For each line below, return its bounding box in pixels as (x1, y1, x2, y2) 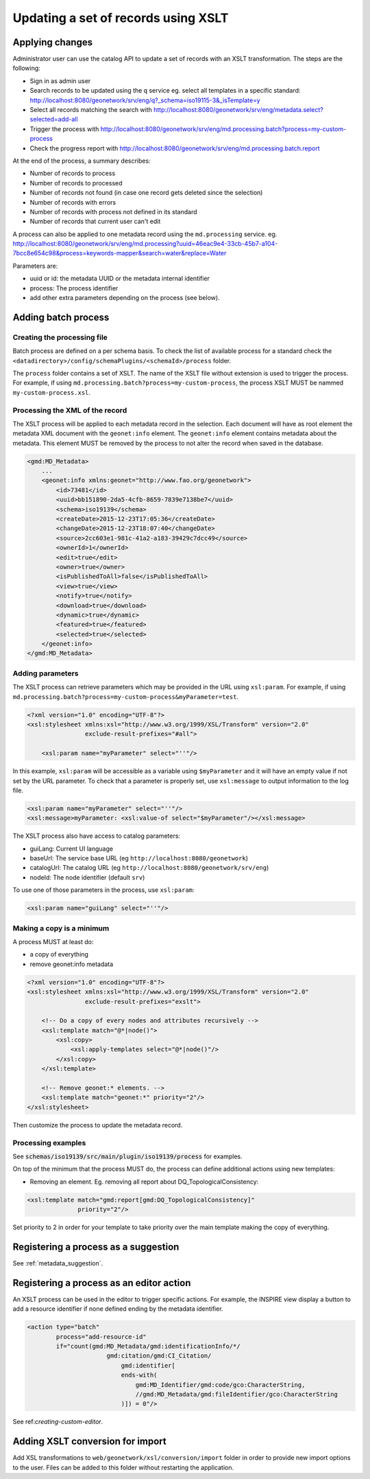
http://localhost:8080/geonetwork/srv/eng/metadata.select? (153, 106, 323, 114)
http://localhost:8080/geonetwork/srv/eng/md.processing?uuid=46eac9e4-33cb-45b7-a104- (12, 240, 278, 248)
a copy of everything (29, 950, 89, 959)
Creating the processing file (12, 332, 108, 342)
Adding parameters (12, 668, 79, 678)
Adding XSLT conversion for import (12, 1436, 167, 1447)
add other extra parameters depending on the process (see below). (29, 294, 220, 302)
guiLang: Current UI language (29, 845, 113, 853)
